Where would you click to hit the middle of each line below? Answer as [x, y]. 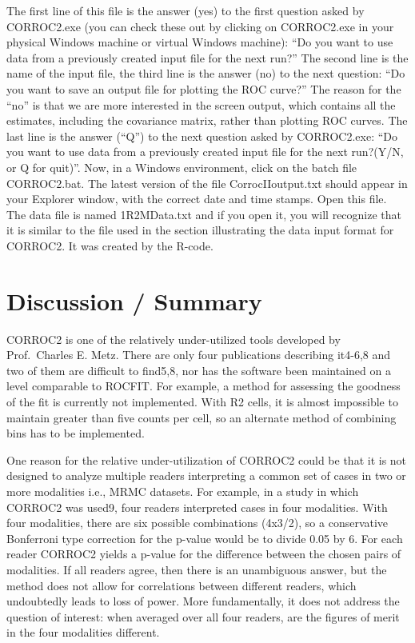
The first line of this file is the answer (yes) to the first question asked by [186, 10]
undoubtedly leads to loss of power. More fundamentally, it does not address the [203, 601]
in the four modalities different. [83, 632]
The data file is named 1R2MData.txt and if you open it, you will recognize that [204, 214]
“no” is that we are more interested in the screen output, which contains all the [201, 104]
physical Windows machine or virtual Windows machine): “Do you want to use [200, 42]
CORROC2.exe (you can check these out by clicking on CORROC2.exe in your [200, 26]
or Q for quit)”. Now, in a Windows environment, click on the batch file [182, 167]
